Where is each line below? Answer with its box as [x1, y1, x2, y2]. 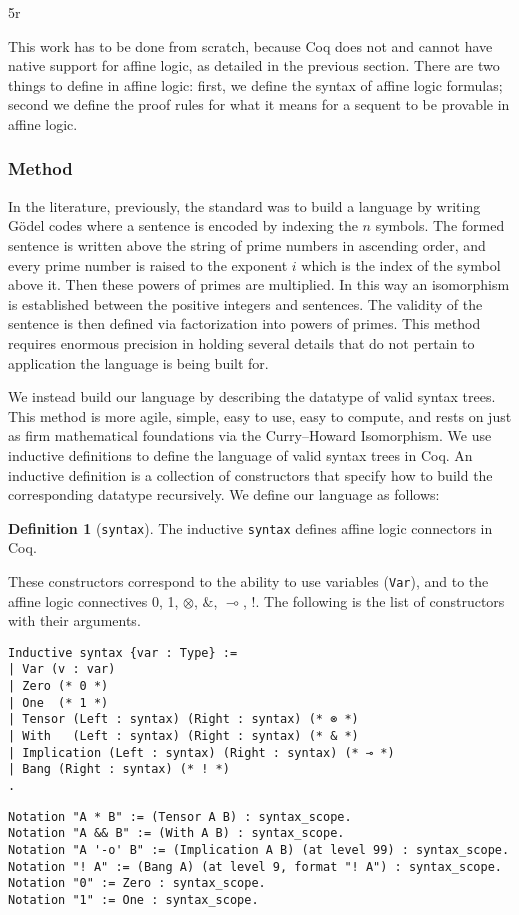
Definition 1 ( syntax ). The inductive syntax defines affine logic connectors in [8, 517, 493, 538]
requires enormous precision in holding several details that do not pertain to [8, 332, 475, 353]
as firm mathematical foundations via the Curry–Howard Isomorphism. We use [8, 425, 492, 446]
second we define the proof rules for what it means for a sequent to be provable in [8, 94, 510, 115]
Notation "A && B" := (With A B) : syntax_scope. [8, 826, 345, 841]
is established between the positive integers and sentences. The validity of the [8, 293, 483, 314]
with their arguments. [8, 610, 141, 631]
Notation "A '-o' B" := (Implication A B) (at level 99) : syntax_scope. [8, 843, 510, 857]
